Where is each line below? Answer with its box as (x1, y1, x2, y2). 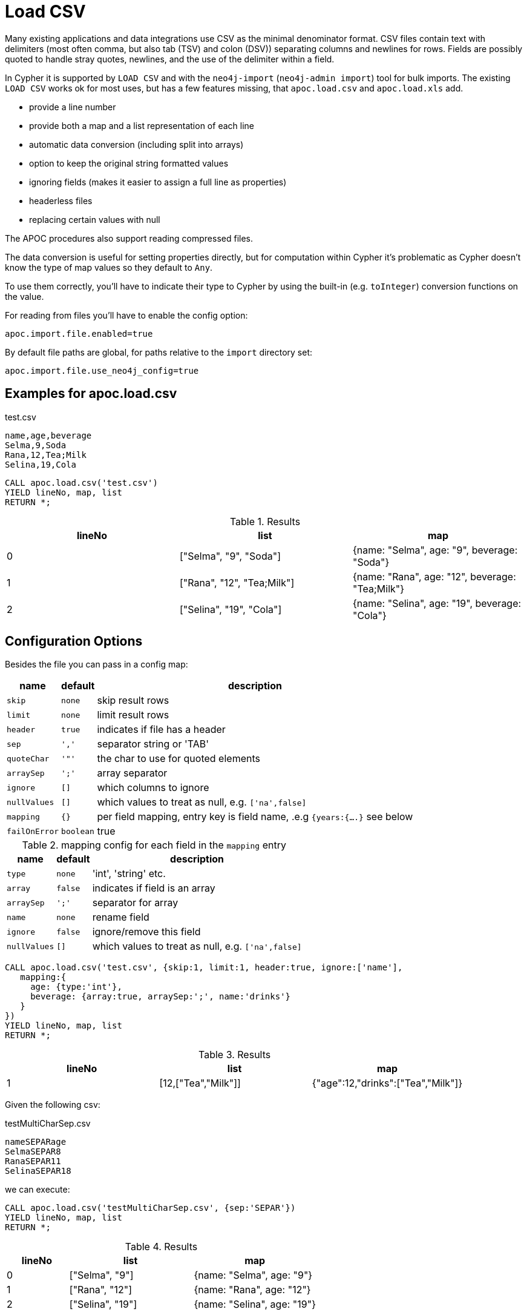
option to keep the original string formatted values (29, 157, 229, 168)
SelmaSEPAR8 (5, 1147, 61, 1157)
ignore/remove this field (92, 926, 201, 938)
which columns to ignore (97, 781, 209, 794)
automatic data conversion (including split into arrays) (29, 139, 244, 150)
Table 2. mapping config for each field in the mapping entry (22, 839, 286, 852)
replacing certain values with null (29, 214, 160, 225)
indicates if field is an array (92, 882, 215, 895)
